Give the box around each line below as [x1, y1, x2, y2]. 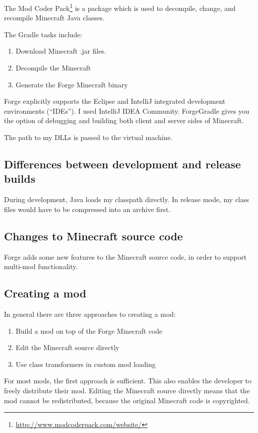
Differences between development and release [4, 156, 241, 171]
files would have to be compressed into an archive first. [4, 204, 171, 214]
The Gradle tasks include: [4, 29, 82, 39]
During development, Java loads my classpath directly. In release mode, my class [4, 194, 250, 205]
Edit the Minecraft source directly [15, 342, 120, 353]
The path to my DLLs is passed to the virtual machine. [4, 132, 173, 142]
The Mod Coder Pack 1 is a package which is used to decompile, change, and [4, 1, 236, 13]
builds [4, 171, 36, 186]
